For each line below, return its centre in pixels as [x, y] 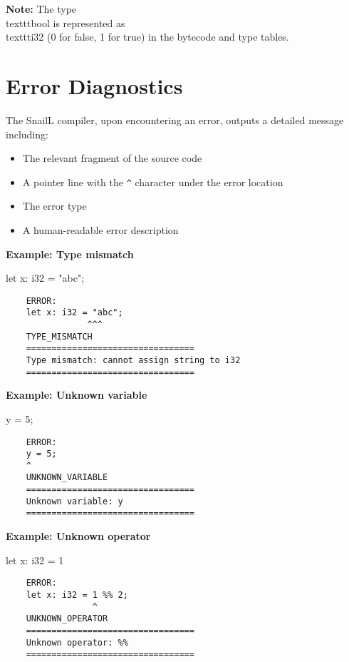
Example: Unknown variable [77, 395]
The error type [54, 206]
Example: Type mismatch [70, 254]
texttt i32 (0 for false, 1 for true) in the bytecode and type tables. [147, 37]
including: [27, 134]
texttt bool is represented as [66, 22]
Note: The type [41, 9]
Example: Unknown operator [78, 536]
